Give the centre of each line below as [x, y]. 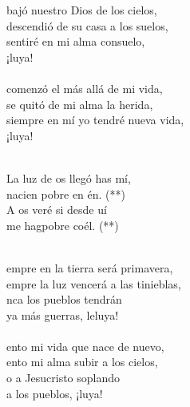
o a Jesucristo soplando [63, 378]
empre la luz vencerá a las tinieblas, [94, 283]
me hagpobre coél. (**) [63, 225]
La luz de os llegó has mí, [69, 177]
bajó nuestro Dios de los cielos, [82, 10]
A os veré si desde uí [57, 210]
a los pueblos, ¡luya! [55, 393]
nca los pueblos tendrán [64, 299]
